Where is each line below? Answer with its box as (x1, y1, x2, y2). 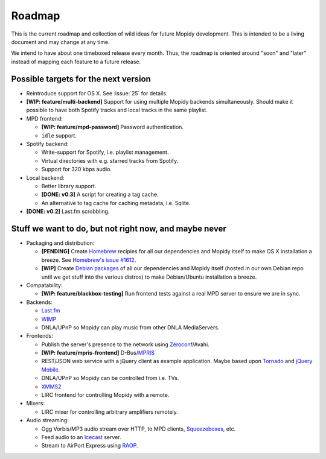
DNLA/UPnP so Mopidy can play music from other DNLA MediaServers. (41, 323, 220, 331)
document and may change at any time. (11, 38, 110, 45)
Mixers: (26, 400, 45, 407)
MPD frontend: (26, 115, 63, 122)
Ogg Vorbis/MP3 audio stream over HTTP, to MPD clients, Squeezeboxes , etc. (41, 425, 236, 432)
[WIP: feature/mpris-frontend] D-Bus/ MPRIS (41, 349, 155, 356)
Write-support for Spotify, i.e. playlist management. (41, 148, 169, 156)
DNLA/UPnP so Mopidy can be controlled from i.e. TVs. (41, 375, 179, 382)
